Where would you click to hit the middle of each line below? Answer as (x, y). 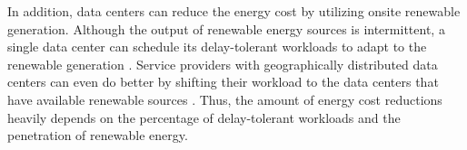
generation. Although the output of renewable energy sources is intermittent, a (226, 28)
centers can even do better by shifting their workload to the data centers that (223, 82)
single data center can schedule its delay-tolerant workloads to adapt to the (217, 47)
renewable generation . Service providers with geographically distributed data (223, 64)
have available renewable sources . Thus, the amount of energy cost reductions (225, 99)
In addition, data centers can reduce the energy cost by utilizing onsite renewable (234, 11)
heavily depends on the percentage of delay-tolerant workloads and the (204, 117)
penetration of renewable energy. (98, 135)
